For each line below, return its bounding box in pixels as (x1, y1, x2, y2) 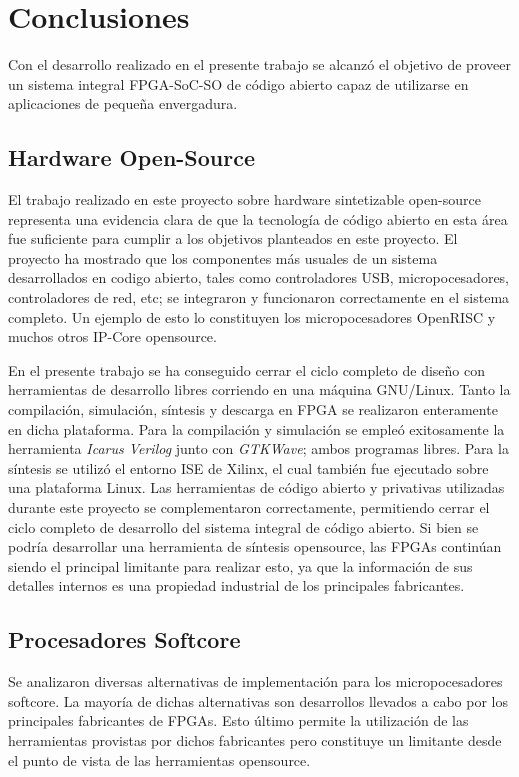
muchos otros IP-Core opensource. (8, 326, 217, 347)
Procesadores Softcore (8, 624, 241, 655)
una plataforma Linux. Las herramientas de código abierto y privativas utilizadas (8, 477, 505, 498)
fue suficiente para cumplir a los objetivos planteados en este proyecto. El (8, 228, 458, 249)
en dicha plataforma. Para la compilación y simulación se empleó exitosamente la (8, 418, 505, 439)
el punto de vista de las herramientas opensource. (8, 749, 311, 770)
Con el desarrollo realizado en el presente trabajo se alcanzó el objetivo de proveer (8, 54, 511, 75)
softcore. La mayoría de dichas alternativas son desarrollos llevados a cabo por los (8, 690, 508, 711)
